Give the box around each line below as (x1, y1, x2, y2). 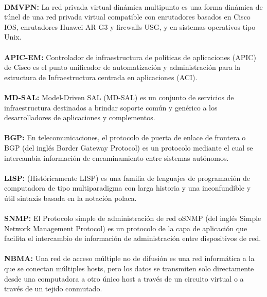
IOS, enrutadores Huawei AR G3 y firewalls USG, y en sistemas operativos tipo (4, 21, 256, 32)
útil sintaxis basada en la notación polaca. (4, 192, 137, 203)
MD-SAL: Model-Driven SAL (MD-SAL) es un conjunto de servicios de (4, 91, 234, 102)
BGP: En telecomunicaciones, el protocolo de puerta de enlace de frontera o (4, 132, 246, 143)
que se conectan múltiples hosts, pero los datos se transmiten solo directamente (4, 263, 254, 274)
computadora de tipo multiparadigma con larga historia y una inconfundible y (4, 182, 251, 193)
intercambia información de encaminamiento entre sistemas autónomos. (4, 152, 229, 163)
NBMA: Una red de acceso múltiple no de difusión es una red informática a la (4, 253, 255, 264)
